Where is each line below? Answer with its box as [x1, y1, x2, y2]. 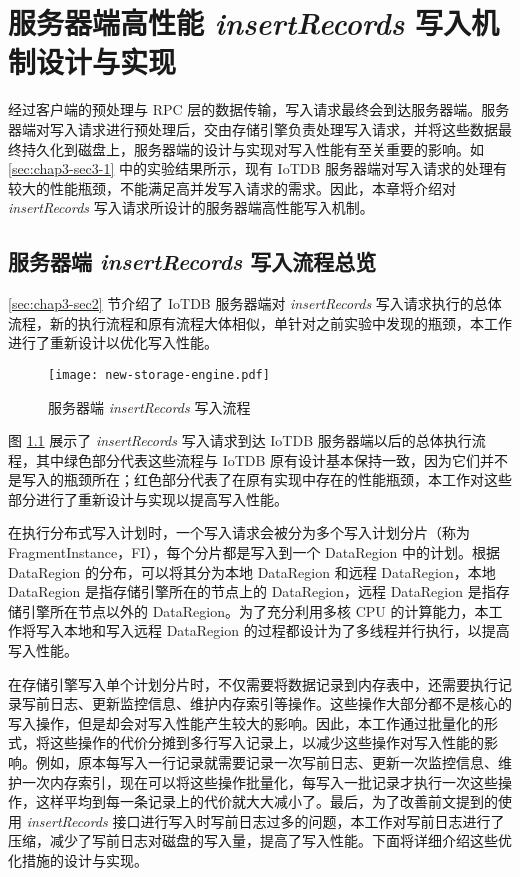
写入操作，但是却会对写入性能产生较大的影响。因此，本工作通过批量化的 [8, 712, 484, 733]
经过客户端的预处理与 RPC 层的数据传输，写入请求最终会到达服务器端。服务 [8, 99, 510, 120]
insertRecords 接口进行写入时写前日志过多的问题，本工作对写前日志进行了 [26, 810, 505, 831]
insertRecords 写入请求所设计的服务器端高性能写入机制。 [8, 197, 374, 218]
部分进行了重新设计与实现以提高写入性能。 [8, 488, 288, 509]
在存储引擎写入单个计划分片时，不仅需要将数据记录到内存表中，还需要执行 [8, 673, 498, 694]
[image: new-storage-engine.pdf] [48, 367, 270, 382]
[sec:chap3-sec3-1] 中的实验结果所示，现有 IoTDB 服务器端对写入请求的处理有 [8, 158, 508, 179]
